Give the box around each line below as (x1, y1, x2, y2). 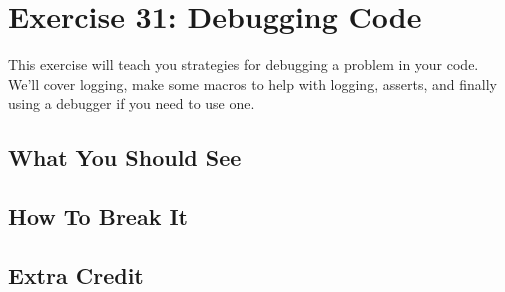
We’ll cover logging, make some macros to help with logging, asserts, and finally (8, 73, 497, 94)
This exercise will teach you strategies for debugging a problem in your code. (8, 54, 479, 75)
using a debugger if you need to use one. (8, 93, 255, 114)
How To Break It (8, 201, 188, 232)
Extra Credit (8, 259, 144, 290)
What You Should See (8, 142, 242, 173)
